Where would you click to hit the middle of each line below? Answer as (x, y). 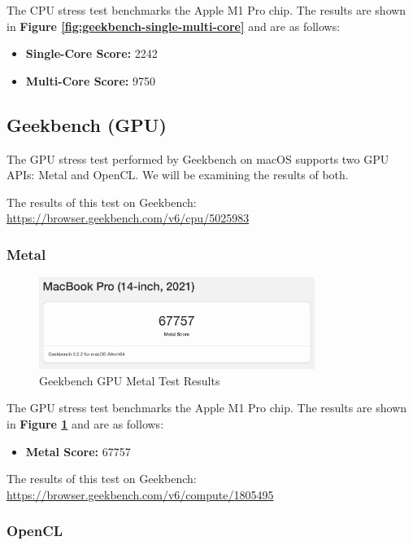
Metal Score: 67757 (78, 451)
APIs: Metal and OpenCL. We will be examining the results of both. (178, 175)
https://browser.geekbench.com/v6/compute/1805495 (140, 494)
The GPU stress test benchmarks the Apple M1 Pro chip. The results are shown (207, 408)
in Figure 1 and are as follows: (85, 424)
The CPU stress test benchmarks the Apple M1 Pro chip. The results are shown (206, 10)
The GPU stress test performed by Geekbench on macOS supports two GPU (198, 158)
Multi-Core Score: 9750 (90, 80)
